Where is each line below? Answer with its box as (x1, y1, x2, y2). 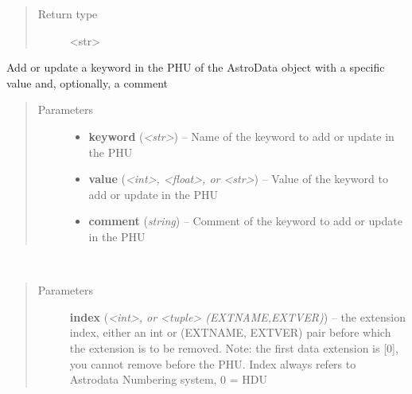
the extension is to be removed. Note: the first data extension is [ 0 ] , (69, 339, 398, 356)
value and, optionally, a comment (6, 74, 169, 91)
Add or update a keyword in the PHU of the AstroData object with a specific (6, 59, 385, 76)
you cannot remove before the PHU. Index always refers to (69, 355, 356, 372)
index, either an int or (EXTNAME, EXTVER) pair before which (69, 324, 391, 341)
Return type (37, 6, 98, 21)
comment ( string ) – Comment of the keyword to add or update (88, 213, 402, 229)
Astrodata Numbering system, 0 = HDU (69, 371, 268, 388)
